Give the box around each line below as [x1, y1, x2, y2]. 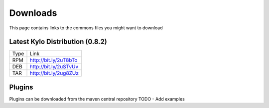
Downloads [9, 7, 57, 18]
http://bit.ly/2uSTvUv [29, 63, 79, 70]
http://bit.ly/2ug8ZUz [29, 70, 79, 77]
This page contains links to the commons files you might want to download [9, 25, 163, 31]
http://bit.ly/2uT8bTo [29, 57, 78, 64]
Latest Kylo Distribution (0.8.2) [9, 38, 107, 46]
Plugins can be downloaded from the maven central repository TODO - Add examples [9, 96, 185, 102]
